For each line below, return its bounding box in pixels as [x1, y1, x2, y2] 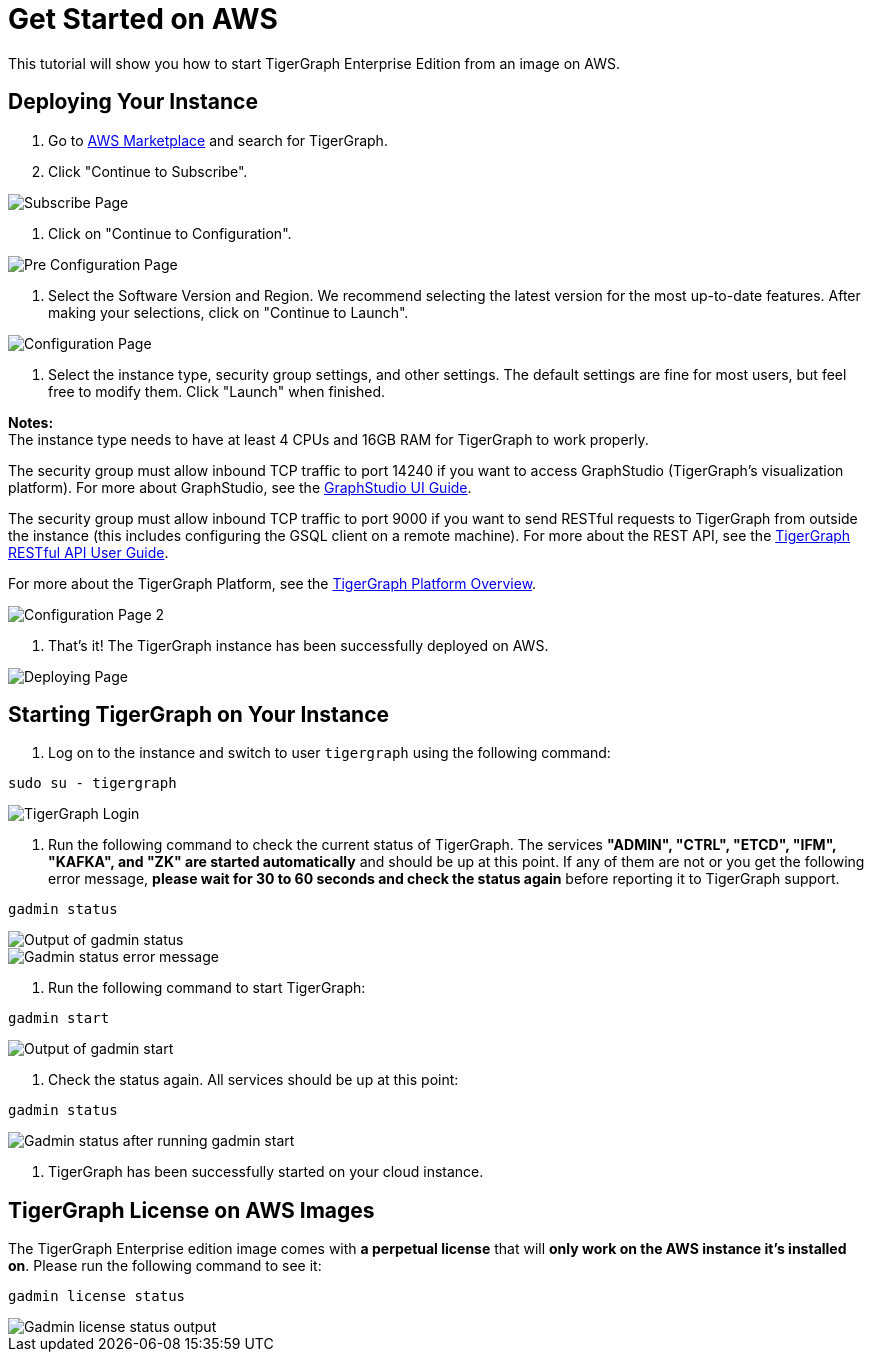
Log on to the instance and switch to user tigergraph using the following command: [48, 744, 611, 762]
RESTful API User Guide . [8, 543, 169, 561]
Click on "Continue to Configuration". [48, 224, 292, 242]
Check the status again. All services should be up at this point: [48, 1071, 459, 1089]
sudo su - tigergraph [8, 775, 177, 792]
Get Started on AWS [8, 2, 278, 36]
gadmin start [8, 1010, 110, 1027]
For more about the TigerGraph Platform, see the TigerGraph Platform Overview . [8, 574, 537, 592]
